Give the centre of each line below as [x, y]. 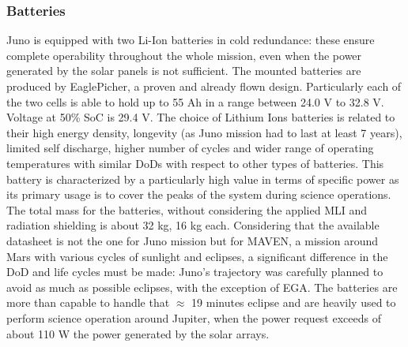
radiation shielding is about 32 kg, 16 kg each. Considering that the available [193, 225]
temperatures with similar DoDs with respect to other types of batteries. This [195, 163]
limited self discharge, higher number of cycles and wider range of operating [190, 148]
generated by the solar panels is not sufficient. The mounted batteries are [184, 71]
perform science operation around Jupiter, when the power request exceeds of [194, 317]
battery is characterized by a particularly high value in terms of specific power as [203, 179]
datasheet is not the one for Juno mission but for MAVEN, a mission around [193, 240]
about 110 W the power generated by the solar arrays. [138, 333]
